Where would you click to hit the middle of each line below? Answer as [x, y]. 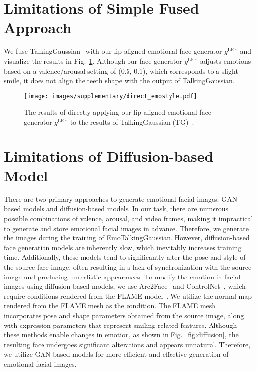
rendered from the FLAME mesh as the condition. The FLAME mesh [110, 305]
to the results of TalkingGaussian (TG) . [132, 121]
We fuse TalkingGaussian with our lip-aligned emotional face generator [113, 51]
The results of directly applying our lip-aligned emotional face [118, 112]
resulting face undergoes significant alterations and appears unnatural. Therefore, [127, 344]
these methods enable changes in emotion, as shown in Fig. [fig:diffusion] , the [121, 335]
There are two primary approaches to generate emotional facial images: [112, 199]
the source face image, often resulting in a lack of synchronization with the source [128, 267]
